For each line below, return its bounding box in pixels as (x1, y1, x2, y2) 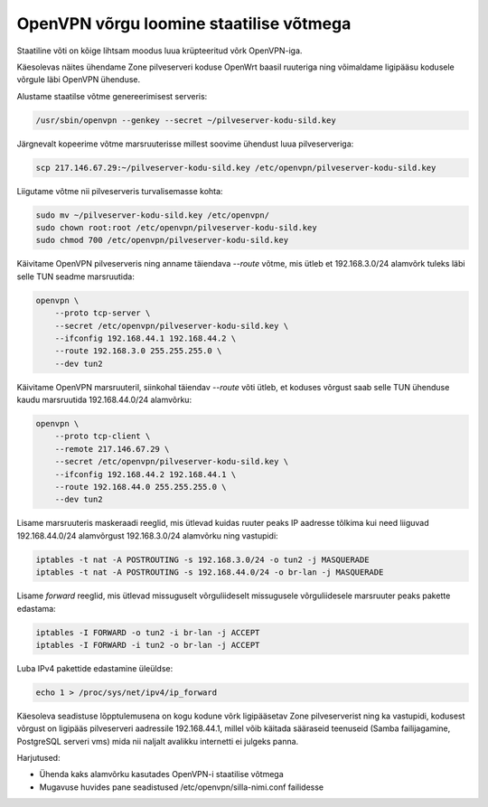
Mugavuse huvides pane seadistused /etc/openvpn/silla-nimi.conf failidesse (39, 782, 324, 793)
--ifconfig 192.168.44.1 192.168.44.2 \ (54, 333, 237, 343)
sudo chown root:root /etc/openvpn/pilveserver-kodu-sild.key (35, 222, 317, 233)
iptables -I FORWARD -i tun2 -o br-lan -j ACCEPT (35, 640, 260, 650)
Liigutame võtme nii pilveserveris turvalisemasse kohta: (16, 185, 223, 196)
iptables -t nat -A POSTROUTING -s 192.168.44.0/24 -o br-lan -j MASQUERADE (35, 568, 384, 577)
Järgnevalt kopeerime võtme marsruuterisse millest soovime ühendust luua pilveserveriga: (16, 138, 354, 149)
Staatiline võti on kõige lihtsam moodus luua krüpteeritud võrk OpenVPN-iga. (16, 45, 303, 56)
